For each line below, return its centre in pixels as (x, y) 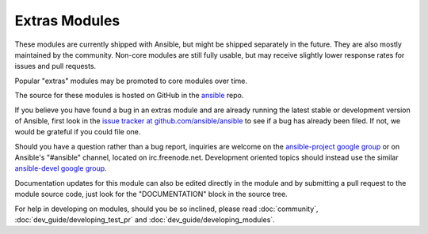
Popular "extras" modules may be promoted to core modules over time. (131, 81)
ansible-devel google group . (61, 168)
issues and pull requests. (55, 66)
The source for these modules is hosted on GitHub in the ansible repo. (129, 96)
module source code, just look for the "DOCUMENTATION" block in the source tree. (151, 194)
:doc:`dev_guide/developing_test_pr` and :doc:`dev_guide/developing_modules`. (145, 220)
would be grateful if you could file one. (78, 132)
